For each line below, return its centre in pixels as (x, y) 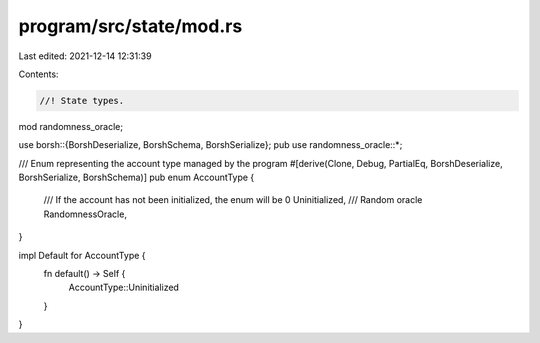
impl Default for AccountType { (82, 255)
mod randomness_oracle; (71, 126)
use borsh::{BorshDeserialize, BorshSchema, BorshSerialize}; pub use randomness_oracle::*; (210, 145)
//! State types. (82, 100)
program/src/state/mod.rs (130, 26)
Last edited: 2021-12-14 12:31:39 (85, 56)
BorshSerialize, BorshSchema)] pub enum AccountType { (136, 177)
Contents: (38, 74)
